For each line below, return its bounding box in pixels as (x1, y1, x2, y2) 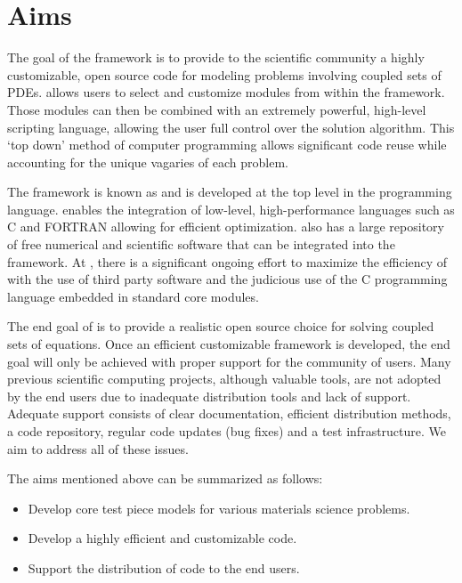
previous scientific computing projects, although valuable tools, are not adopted (7, 369, 442, 388)
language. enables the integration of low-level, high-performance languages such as (7, 199, 455, 218)
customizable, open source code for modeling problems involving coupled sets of (7, 65, 442, 84)
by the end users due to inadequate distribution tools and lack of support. (7, 386, 411, 405)
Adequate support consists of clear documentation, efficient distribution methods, (7, 404, 451, 423)
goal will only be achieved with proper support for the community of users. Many (7, 352, 451, 370)
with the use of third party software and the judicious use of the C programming (7, 270, 448, 288)
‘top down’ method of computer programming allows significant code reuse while (7, 135, 447, 154)
